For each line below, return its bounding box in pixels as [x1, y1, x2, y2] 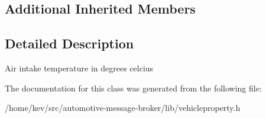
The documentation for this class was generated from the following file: [5, 81, 262, 94]
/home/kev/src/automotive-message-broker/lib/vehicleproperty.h [5, 101, 241, 114]
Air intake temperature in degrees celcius [5, 61, 154, 74]
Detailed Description [5, 34, 134, 53]
